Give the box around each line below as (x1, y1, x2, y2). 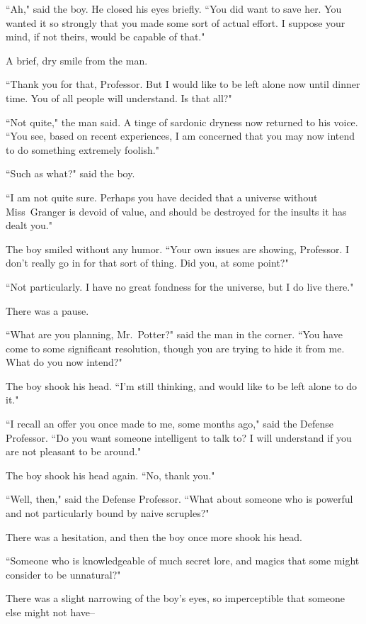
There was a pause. (6, 303, 89, 318)
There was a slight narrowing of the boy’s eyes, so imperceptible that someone (6, 591, 345, 606)
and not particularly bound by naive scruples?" (6, 506, 210, 520)
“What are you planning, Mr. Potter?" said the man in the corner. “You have (6, 327, 343, 342)
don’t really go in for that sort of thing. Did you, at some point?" (6, 255, 289, 270)
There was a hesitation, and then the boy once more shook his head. (6, 529, 302, 544)
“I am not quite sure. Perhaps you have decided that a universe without (6, 189, 318, 204)
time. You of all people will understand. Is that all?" (6, 90, 232, 105)
